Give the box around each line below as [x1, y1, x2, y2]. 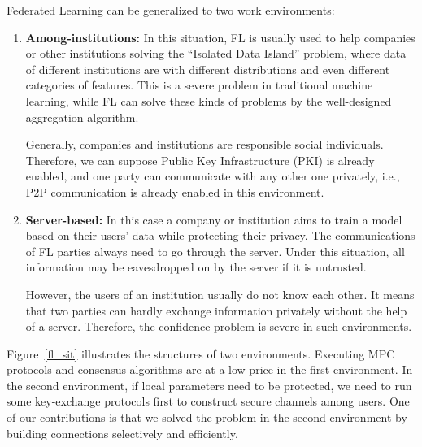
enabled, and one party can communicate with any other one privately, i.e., [25, 167, 400, 184]
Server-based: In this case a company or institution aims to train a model [25, 210, 402, 228]
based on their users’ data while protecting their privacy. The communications [25, 227, 415, 244]
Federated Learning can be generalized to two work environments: [7, 2, 335, 18]
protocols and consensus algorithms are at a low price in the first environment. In [7, 361, 413, 378]
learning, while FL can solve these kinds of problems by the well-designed [25, 92, 392, 109]
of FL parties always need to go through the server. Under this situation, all [25, 242, 405, 259]
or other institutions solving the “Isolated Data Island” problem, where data [25, 45, 407, 62]
